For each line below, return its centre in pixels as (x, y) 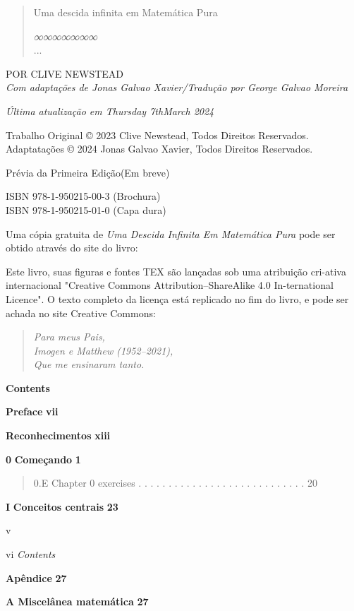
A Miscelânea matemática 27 (77, 601)
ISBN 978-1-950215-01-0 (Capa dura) (86, 209)
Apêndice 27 (36, 577)
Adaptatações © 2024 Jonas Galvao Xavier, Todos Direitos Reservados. (159, 149)
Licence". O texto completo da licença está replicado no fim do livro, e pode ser (177, 298)
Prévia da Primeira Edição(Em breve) (88, 172)
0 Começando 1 (43, 459)
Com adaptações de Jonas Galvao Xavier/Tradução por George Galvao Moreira (177, 87)
